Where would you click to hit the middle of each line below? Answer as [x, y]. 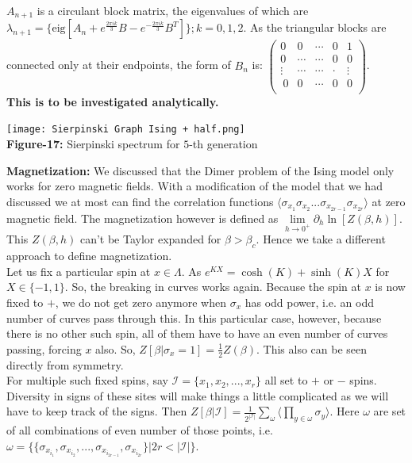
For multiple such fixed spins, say [87, 380]
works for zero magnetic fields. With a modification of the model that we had [194, 186]
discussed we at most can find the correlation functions [140, 201]
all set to [286, 380]
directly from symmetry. [65, 364]
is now [390, 287]
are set [390, 411]
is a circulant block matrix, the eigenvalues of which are [173, 10]
